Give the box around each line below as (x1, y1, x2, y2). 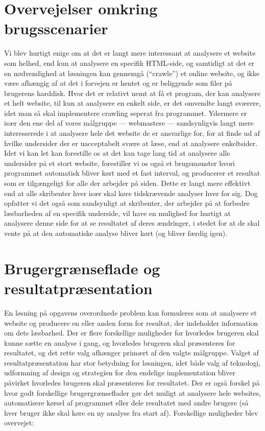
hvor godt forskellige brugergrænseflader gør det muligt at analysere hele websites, (4, 387, 261, 398)
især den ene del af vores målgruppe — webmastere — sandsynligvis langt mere (4, 117, 254, 128)
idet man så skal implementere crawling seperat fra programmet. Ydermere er (4, 107, 247, 118)
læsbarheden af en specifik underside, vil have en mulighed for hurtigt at (4, 207, 231, 218)
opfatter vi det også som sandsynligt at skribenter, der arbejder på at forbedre (4, 198, 250, 208)
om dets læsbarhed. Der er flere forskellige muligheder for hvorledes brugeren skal (4, 327, 259, 338)
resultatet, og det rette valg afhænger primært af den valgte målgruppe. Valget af (4, 347, 259, 358)
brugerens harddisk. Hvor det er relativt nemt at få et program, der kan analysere (4, 87, 260, 98)
